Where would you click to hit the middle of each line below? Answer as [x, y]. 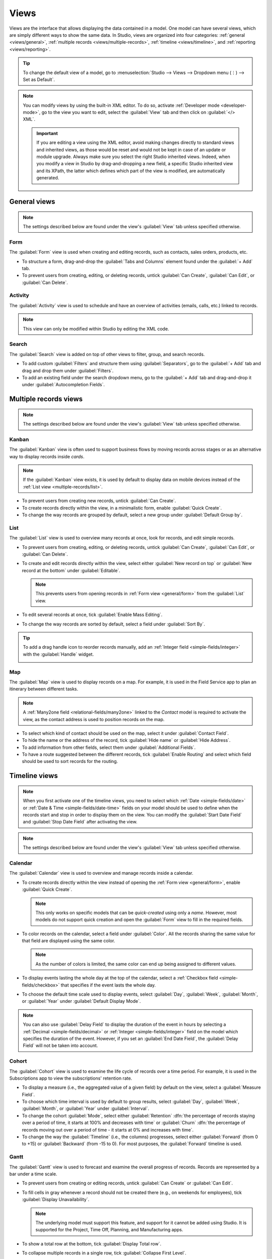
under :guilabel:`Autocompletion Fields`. [63, 385]
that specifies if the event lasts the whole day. [108, 985]
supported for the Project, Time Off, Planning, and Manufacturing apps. [109, 1230]
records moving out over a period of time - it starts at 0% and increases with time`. [108, 1130]
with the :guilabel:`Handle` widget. [58, 654]
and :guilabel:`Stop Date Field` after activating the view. [80, 822]
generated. [48, 178]
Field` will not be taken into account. [60, 1045]
